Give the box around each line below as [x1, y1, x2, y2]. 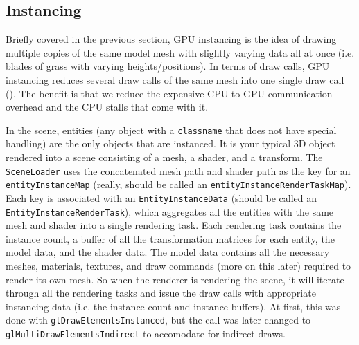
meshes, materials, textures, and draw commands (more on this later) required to [6, 259, 351, 273]
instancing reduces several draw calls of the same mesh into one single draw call [6, 72, 344, 86]
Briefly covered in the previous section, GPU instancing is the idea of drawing [6, 32, 337, 46]
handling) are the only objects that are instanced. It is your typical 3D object [6, 136, 335, 151]
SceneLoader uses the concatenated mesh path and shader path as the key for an [6, 163, 351, 178]
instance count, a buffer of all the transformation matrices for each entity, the [6, 231, 335, 245]
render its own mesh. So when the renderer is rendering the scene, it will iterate [6, 272, 344, 286]
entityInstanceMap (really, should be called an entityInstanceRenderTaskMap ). [6, 177, 351, 192]
